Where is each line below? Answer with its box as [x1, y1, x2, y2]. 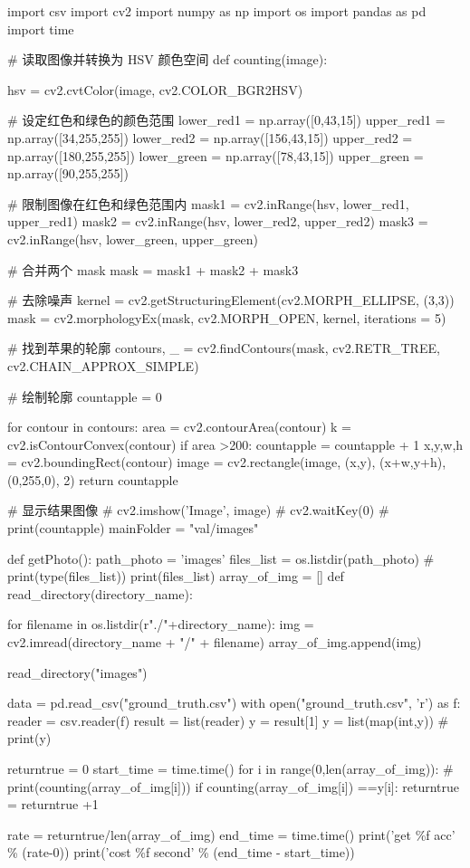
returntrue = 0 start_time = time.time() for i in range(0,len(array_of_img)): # [7, 759, 454, 777]
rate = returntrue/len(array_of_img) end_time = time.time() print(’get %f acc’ [7, 825, 456, 844]
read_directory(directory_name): [7, 584, 193, 603]
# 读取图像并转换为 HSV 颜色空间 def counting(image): [7, 50, 328, 69]
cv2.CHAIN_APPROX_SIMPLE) [7, 356, 199, 375]
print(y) [7, 729, 52, 748]
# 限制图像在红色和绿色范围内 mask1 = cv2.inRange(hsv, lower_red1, [7, 194, 409, 213]
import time [7, 19, 74, 38]
